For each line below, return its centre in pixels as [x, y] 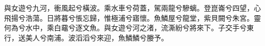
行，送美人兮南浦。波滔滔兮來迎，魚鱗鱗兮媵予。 [86, 37]
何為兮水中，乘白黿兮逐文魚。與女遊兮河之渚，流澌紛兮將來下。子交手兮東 [129, 28]
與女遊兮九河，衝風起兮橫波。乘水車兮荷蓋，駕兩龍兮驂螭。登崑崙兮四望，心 [132, 8]
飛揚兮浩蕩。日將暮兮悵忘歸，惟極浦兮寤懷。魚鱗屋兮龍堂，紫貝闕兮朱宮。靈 [132, 17]
